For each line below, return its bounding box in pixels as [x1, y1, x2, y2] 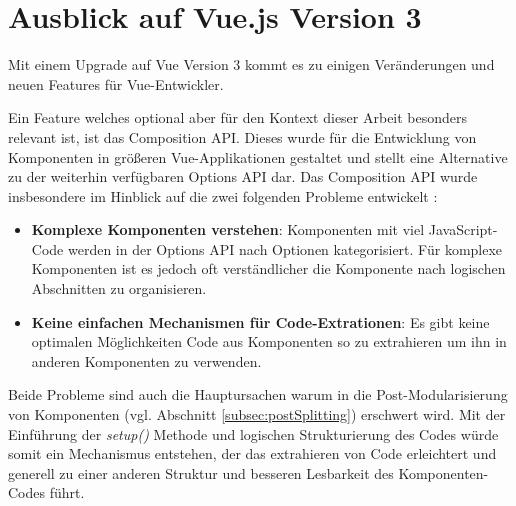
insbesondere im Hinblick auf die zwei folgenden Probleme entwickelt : [8, 185, 438, 206]
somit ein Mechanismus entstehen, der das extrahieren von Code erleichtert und [8, 443, 497, 464]
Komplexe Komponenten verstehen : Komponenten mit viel [31, 219, 425, 240]
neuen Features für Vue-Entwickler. [8, 73, 224, 94]
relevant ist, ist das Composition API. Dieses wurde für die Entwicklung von [8, 126, 477, 147]
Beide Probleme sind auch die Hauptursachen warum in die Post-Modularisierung [8, 384, 508, 405]
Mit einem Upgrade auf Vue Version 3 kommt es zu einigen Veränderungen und [8, 54, 495, 75]
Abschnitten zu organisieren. [31, 278, 207, 299]
